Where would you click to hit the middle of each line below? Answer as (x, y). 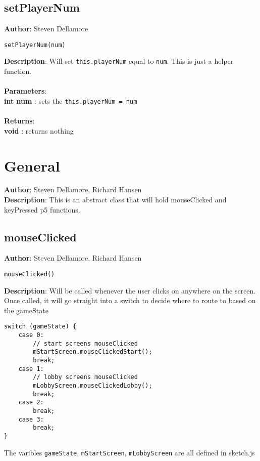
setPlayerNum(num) (35, 45)
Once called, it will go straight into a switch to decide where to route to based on (130, 300)
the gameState (26, 310)
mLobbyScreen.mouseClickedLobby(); (93, 386)
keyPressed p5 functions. (42, 209)
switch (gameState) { (40, 327)
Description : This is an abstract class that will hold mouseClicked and (115, 200)
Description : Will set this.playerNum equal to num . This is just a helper (119, 61)
